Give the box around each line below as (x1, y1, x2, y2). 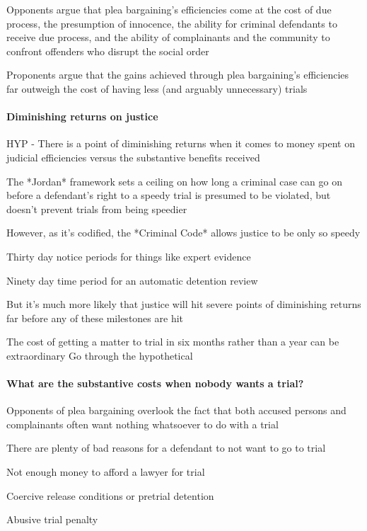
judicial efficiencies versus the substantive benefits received (6, 149, 260, 164)
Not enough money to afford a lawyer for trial (6, 464, 205, 479)
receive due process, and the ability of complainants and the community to (6, 30, 330, 45)
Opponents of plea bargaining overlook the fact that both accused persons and (6, 403, 346, 418)
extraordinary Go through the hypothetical (6, 348, 193, 362)
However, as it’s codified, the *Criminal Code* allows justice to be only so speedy (6, 225, 361, 240)
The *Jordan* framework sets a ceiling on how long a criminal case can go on (6, 173, 342, 188)
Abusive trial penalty (6, 512, 98, 527)
